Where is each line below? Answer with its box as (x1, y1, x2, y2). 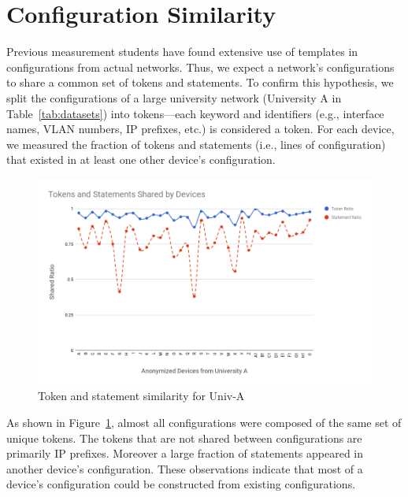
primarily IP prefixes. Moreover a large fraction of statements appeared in (6, 445, 364, 462)
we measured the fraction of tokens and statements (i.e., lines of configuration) (6, 135, 386, 152)
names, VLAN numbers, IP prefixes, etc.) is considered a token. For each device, (6, 121, 395, 137)
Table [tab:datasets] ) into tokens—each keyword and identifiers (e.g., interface (6, 105, 384, 121)
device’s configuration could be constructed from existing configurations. (6, 476, 356, 492)
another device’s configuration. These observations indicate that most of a (6, 460, 363, 477)
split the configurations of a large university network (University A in (6, 89, 342, 106)
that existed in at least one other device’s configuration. (6, 151, 276, 168)
